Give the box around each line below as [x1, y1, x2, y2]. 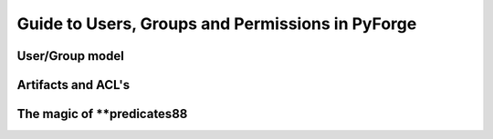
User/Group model [16, 48, 125, 64]
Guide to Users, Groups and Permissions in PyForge [16, 14, 417, 34]
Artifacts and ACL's [16, 77, 131, 93]
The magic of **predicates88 [16, 106, 188, 122]
